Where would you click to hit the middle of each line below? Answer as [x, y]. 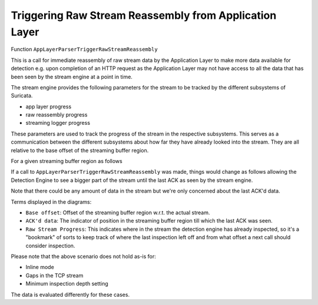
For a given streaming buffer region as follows [67, 161]
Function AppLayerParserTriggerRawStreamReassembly [85, 49]
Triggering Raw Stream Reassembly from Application [144, 15]
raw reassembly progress [57, 115]
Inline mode [40, 267]
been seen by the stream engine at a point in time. [72, 77]
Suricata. [22, 96]
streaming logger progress [58, 123]
